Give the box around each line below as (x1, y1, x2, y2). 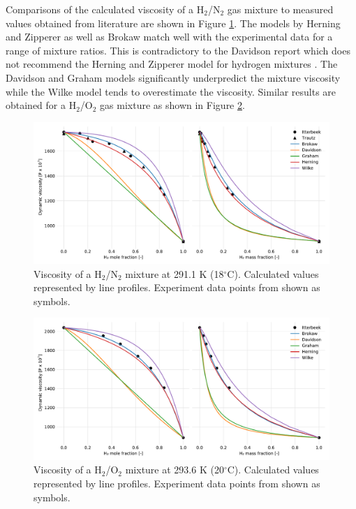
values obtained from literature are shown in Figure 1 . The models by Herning (6, 15, 341, 30)
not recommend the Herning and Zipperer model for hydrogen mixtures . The (6, 57, 338, 71)
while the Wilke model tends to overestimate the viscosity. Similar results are (6, 84, 336, 98)
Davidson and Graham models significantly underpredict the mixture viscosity (6, 70, 341, 84)
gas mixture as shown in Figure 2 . (100, 98, 245, 112)
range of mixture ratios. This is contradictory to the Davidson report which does (6, 43, 350, 57)
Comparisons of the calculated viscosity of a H (6, 2, 205, 16)
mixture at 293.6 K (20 (125, 462, 224, 477)
